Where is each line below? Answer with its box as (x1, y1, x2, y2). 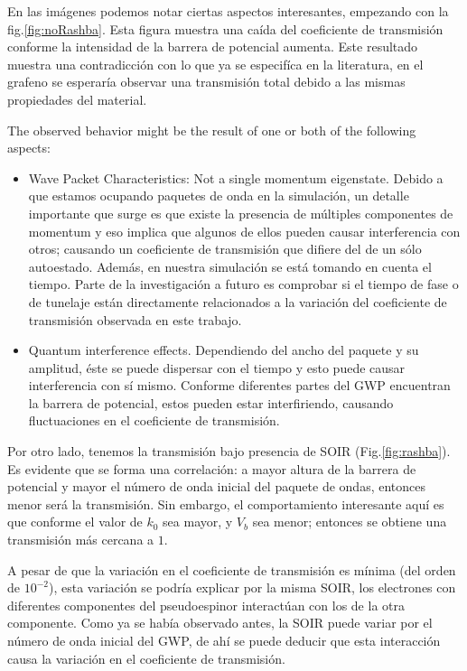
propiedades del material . (7, 89, 147, 108)
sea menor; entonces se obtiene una (252, 512, 447, 531)
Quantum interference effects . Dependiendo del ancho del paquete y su (28, 340, 419, 359)
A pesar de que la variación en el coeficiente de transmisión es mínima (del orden (7, 560, 456, 579)
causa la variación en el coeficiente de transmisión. (7, 648, 285, 667)
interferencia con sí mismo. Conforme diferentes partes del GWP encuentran (28, 376, 451, 395)
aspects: (7, 138, 51, 157)
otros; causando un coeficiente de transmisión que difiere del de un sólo (28, 239, 422, 258)
